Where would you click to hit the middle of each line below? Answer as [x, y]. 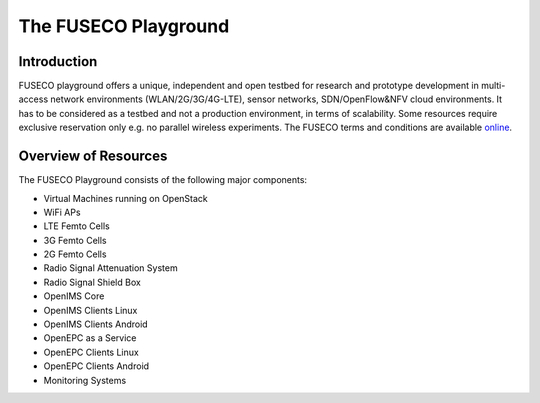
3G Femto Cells [75, 240]
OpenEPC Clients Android [96, 366]
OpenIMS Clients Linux [90, 310]
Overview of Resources [93, 156]
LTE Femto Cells [76, 226]
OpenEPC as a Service [90, 338]
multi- [493, 86]
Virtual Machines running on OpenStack [126, 198]
